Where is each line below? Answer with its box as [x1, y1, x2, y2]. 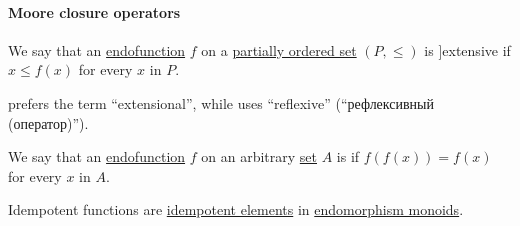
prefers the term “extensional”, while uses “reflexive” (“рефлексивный [8, 92, 434, 113]
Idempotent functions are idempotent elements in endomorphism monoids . [8, 199, 464, 220]
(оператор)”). [8, 112, 89, 133]
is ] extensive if [424, 39, 511, 60]
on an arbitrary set [201, 146, 317, 167]
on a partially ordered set [201, 39, 357, 60]
